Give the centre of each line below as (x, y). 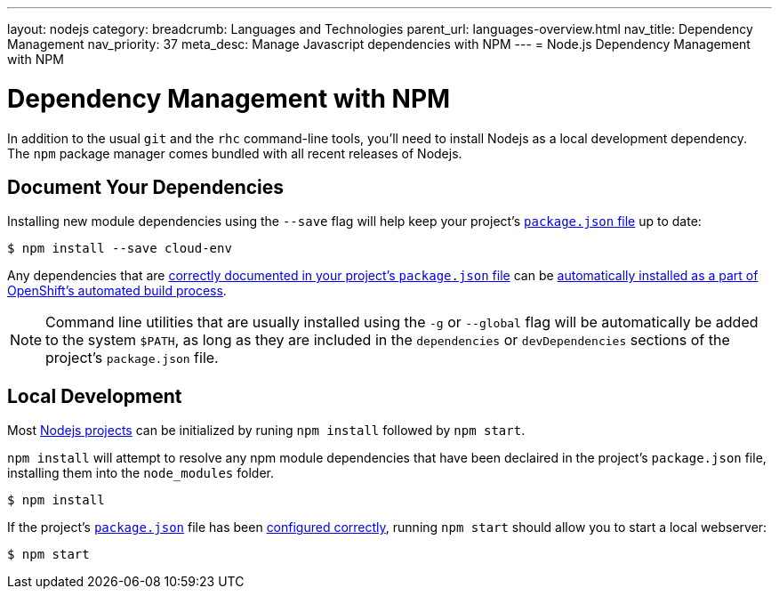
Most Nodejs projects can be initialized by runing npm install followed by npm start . (266, 431)
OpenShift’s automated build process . (117, 291)
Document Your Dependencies (146, 187)
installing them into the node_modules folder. (141, 473)
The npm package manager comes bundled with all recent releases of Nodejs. (235, 153)
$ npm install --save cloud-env (120, 249)
